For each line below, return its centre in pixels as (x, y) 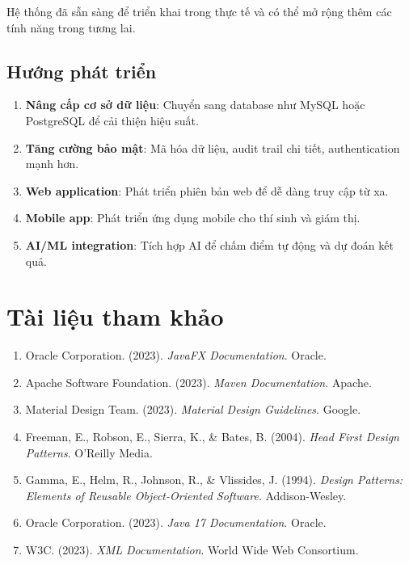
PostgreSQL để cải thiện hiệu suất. (112, 120)
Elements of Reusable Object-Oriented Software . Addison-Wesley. (186, 495)
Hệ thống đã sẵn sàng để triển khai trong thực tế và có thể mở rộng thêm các (199, 11)
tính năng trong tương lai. (71, 27)
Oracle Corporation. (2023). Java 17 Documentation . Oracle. (176, 522)
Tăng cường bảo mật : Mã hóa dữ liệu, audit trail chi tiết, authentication (213, 147)
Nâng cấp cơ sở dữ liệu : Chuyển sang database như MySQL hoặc (195, 105)
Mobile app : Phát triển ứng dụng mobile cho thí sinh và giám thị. (193, 218)
